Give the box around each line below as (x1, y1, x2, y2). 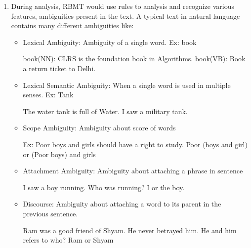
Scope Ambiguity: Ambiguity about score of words (23, 123, 176, 133)
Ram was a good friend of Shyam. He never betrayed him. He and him (23, 225, 237, 235)
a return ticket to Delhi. (23, 63, 96, 73)
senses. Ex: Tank (23, 89, 74, 100)
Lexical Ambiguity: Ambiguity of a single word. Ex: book (23, 37, 197, 47)
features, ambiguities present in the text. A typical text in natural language (11, 10, 240, 21)
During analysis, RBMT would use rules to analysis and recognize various (11, 1, 235, 11)
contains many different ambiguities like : (11, 20, 134, 31)
